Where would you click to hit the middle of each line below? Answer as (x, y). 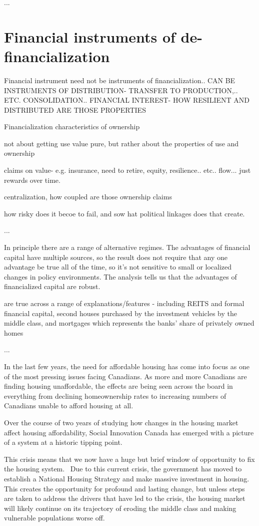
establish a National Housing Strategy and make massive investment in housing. (127, 478)
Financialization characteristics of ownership (72, 126)
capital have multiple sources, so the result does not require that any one (116, 257)
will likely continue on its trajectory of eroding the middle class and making (120, 508)
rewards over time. (32, 180)
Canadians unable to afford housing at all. (69, 406)
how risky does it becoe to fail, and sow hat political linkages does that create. (124, 213)
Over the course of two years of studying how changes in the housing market (121, 422)
